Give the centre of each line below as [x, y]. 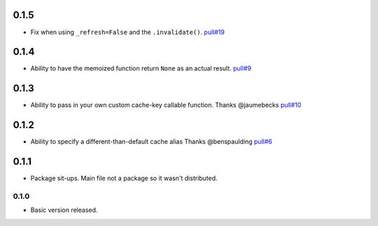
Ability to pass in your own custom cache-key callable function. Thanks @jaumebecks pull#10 [166, 105]
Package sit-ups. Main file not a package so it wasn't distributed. [124, 179]
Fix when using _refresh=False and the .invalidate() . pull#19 [128, 32]
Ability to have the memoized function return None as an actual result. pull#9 [141, 68]
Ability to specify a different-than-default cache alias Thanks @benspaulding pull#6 [152, 142]
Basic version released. [64, 210]
